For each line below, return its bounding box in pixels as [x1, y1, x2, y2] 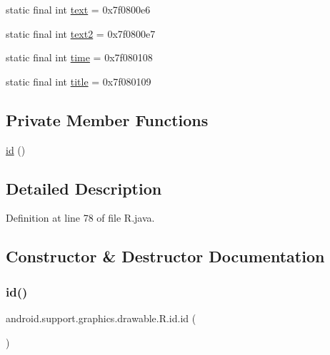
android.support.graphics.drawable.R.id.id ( [6, 310, 196, 325]
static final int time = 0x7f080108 [6, 50, 153, 65]
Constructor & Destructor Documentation [6, 245, 325, 267]
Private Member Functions [6, 108, 209, 130]
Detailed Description [6, 177, 162, 199]
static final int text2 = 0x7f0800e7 [6, 26, 156, 41]
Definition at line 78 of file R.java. [6, 210, 155, 225]
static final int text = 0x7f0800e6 [6, 2, 151, 16]
